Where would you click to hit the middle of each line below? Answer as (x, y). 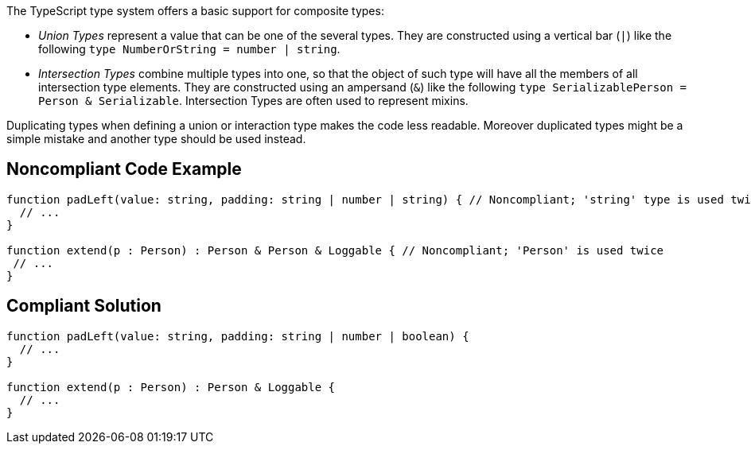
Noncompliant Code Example (124, 169)
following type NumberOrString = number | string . (189, 49)
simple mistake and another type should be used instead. (156, 139)
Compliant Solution (84, 306)
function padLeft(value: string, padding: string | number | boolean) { (238, 336)
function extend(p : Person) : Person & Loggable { (171, 387)
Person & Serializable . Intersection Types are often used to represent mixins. (253, 101)
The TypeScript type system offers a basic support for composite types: (195, 11)
